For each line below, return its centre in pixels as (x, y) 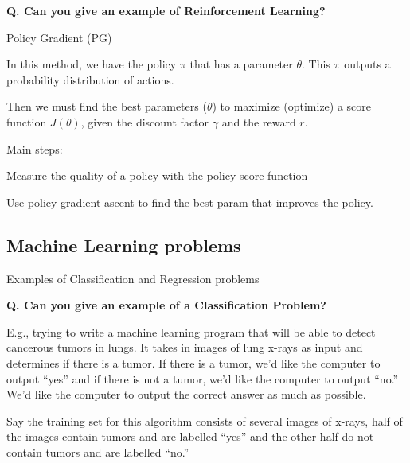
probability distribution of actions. (90, 79)
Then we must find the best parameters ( (107, 106)
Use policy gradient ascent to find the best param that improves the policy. (190, 202)
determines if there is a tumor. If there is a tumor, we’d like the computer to (193, 362)
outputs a (367, 64)
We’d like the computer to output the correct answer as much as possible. (186, 394)
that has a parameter (241, 64)
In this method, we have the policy (92, 64)
